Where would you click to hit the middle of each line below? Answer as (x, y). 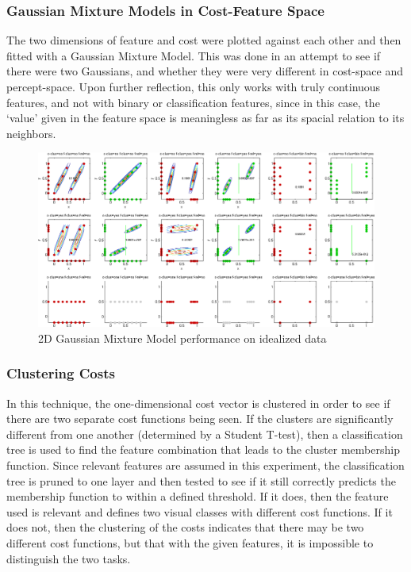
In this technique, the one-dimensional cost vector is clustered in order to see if (198, 403)
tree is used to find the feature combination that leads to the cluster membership (203, 449)
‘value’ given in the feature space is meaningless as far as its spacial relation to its (205, 118)
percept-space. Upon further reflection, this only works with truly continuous (194, 86)
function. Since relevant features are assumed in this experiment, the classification (205, 465)
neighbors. (31, 133)
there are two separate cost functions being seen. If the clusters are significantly (200, 418)
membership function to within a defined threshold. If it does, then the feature (198, 496)
